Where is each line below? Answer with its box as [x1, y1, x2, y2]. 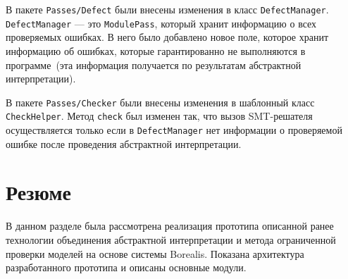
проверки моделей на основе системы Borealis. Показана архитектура [6, 246, 304, 261]
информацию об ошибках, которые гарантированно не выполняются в [6, 43, 306, 58]
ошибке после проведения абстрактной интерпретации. [6, 136, 242, 151]
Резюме [6, 178, 71, 206]
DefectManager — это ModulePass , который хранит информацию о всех [6, 15, 317, 30]
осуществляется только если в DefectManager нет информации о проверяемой [6, 123, 342, 137]
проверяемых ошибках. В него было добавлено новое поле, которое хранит [6, 30, 329, 44]
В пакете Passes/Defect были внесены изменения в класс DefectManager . [6, 2, 329, 16]
